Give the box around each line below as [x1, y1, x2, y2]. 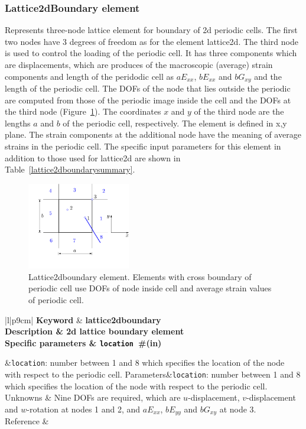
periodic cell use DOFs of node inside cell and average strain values [28, 282, 272, 294]
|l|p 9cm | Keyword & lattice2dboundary [5, 313, 161, 326]
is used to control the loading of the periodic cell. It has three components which [5, 47, 297, 59]
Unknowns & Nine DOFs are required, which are [5, 391, 181, 404]
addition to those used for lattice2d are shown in [5, 151, 181, 164]
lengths [5, 116, 31, 129]
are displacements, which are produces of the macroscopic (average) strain [5, 58, 273, 70]
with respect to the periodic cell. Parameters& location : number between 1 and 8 [5, 368, 301, 381]
